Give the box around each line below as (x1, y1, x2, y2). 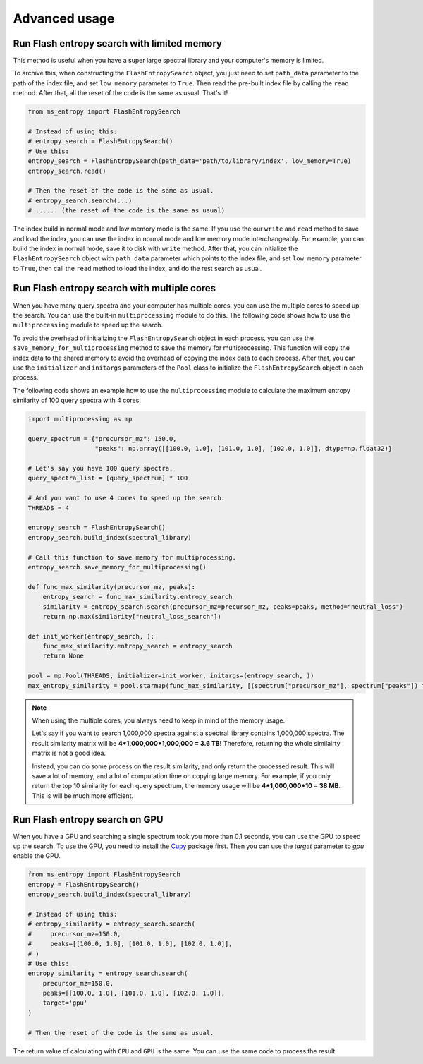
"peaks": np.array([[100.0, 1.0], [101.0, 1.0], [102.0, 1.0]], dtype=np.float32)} (94, 445, 393, 453)
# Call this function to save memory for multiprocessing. (27, 553, 236, 561)
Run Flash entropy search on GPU (13, 814, 164, 826)
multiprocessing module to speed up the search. (13, 321, 164, 330)
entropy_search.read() (27, 167, 106, 175)
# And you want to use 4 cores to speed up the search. (27, 494, 226, 502)
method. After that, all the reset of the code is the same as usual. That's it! (13, 89, 228, 97)
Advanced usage (13, 11, 115, 26)
